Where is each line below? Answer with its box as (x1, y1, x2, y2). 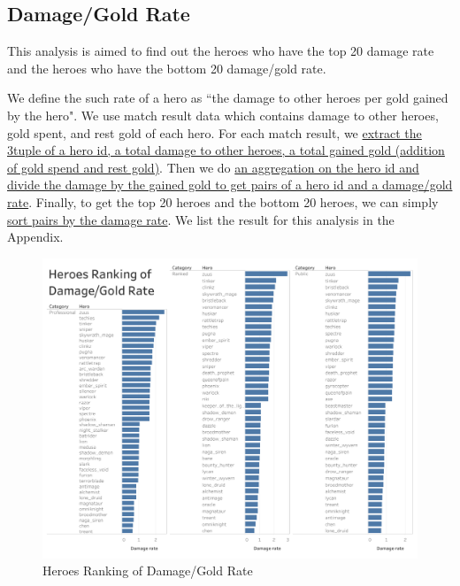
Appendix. (7, 227, 64, 246)
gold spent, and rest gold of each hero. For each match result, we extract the (7, 123, 422, 142)
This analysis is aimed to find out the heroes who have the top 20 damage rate (7, 42, 434, 60)
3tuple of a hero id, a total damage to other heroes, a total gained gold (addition (7, 141, 445, 159)
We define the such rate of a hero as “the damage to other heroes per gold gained (7, 89, 448, 107)
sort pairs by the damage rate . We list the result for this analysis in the (7, 210, 395, 228)
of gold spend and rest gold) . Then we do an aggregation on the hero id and (7, 158, 419, 176)
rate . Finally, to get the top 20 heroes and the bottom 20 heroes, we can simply (7, 192, 439, 211)
